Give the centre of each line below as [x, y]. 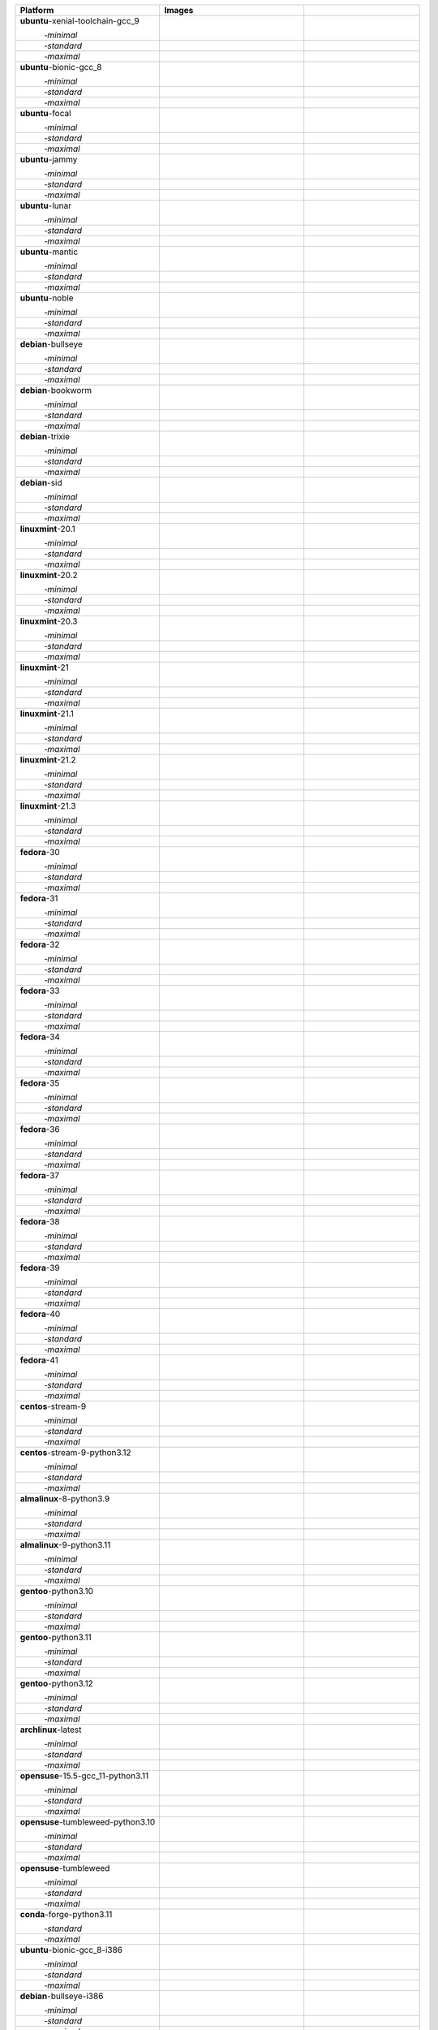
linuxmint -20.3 [49, 621]
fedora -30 [40, 852]
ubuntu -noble [47, 298]
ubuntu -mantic [49, 252]
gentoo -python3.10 [56, 1591]
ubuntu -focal [46, 113]
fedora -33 [40, 991]
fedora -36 [40, 1129]
